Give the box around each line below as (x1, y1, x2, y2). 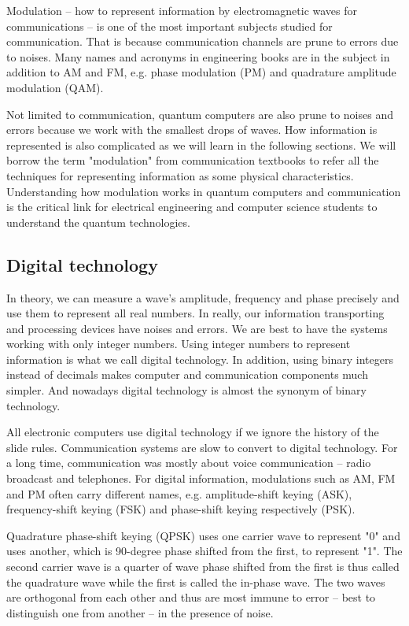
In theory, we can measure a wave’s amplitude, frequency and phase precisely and (6, 289, 400, 306)
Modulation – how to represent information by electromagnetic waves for (6, 2, 358, 18)
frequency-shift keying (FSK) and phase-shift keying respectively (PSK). (6, 501, 356, 517)
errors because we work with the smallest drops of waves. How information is (6, 121, 378, 138)
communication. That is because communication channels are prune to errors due (6, 33, 399, 50)
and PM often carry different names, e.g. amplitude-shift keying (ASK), (6, 485, 352, 502)
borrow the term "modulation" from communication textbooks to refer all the (6, 152, 379, 169)
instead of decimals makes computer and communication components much (6, 366, 368, 383)
